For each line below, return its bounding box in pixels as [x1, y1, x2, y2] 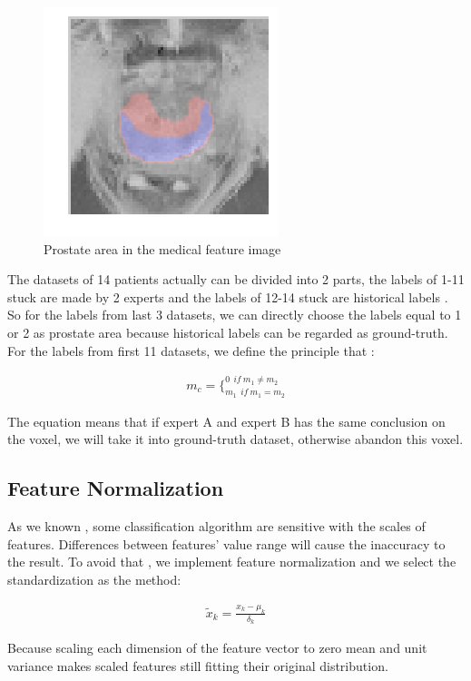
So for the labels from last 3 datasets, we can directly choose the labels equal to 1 [7, 305, 462, 324]
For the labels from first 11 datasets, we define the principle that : [7, 340, 375, 360]
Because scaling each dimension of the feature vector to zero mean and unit [7, 638, 427, 657]
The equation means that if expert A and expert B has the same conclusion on [7, 411, 446, 430]
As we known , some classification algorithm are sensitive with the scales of [7, 517, 426, 536]
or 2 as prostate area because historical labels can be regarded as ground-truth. [7, 322, 448, 341]
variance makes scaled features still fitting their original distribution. [7, 656, 388, 675]
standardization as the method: [7, 570, 182, 589]
